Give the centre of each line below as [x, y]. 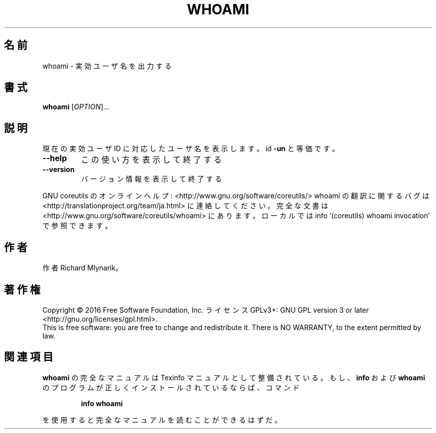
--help [55, 158]
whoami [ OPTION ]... [76, 107]
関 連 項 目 [29, 357]
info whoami [102, 403]
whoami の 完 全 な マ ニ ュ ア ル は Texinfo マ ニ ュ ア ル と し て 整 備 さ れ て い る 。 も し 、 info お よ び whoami [234, 377]
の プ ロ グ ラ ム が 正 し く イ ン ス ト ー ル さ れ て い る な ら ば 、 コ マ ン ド [171, 387]
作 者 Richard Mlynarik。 [82, 268]
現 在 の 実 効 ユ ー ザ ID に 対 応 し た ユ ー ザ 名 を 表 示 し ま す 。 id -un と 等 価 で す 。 [191, 149]
